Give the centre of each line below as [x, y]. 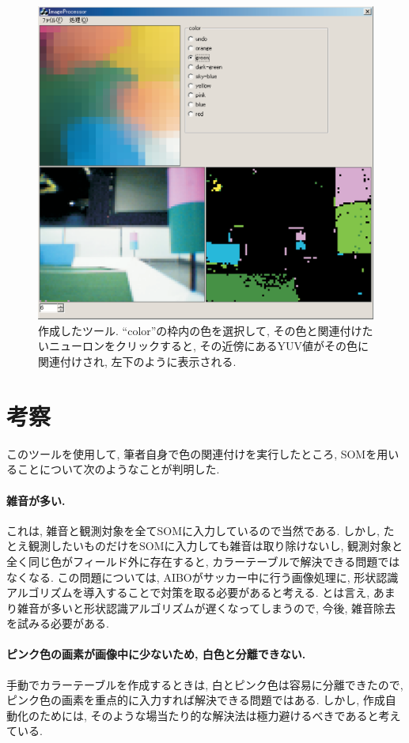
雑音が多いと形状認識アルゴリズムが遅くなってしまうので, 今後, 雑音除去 [206, 607]
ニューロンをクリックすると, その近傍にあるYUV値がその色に [209, 346]
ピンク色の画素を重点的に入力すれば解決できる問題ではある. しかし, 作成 [196, 700]
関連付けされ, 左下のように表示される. [137, 362]
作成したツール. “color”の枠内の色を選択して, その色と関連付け [200, 330]
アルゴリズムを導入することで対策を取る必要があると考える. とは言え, [188, 592]
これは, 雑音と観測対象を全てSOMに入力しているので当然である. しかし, [193, 530]
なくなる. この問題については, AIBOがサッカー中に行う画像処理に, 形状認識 [203, 577]
